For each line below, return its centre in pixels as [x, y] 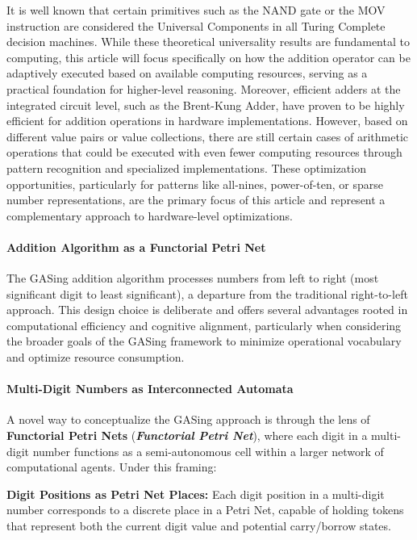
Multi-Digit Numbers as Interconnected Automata [150, 389]
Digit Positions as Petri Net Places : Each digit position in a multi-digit [196, 494]
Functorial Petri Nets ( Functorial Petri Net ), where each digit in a [187, 435]
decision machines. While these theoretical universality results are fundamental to [208, 42]
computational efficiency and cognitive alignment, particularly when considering [204, 325]
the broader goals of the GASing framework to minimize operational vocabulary [204, 341]
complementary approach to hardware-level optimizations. [150, 215]
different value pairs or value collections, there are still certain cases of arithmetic [207, 136]
